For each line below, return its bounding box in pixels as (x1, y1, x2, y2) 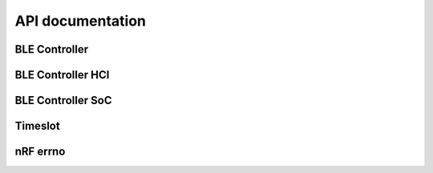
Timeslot (14, 119, 60, 133)
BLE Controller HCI (14, 68, 110, 82)
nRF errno (14, 145, 66, 159)
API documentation (14, 12, 147, 30)
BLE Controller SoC (14, 94, 112, 107)
